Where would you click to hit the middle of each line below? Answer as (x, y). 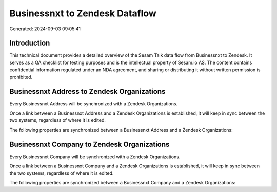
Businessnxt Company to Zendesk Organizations (90, 144)
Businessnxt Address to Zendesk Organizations (87, 91)
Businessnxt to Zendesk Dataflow (83, 13)
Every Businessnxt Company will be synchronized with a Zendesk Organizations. (95, 157)
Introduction (30, 43)
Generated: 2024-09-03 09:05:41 (45, 29)
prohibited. (21, 77)
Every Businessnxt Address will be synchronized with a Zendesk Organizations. (94, 104)
